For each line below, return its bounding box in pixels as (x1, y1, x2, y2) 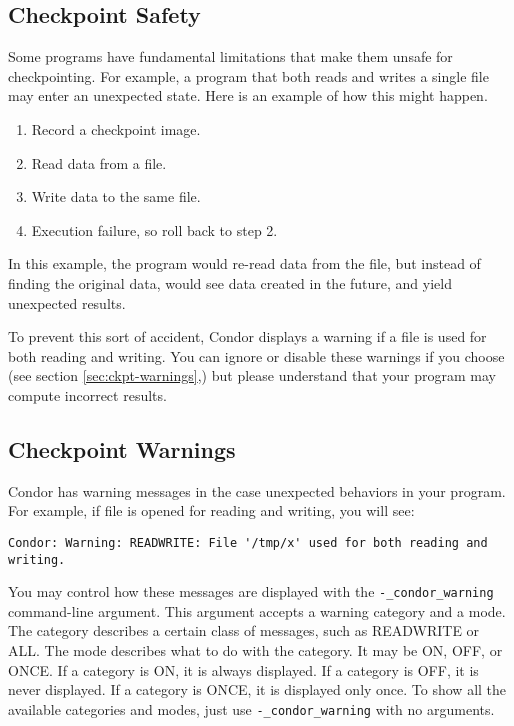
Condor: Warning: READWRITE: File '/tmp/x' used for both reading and (8, 535, 488, 550)
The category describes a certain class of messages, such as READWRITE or (8, 620, 480, 641)
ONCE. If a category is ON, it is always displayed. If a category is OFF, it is (8, 659, 479, 680)
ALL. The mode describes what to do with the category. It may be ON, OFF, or (8, 640, 503, 661)
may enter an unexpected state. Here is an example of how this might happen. (8, 85, 488, 106)
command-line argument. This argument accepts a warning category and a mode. (8, 600, 506, 621)
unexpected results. (8, 292, 126, 313)
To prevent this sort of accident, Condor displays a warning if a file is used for (8, 326, 487, 347)
